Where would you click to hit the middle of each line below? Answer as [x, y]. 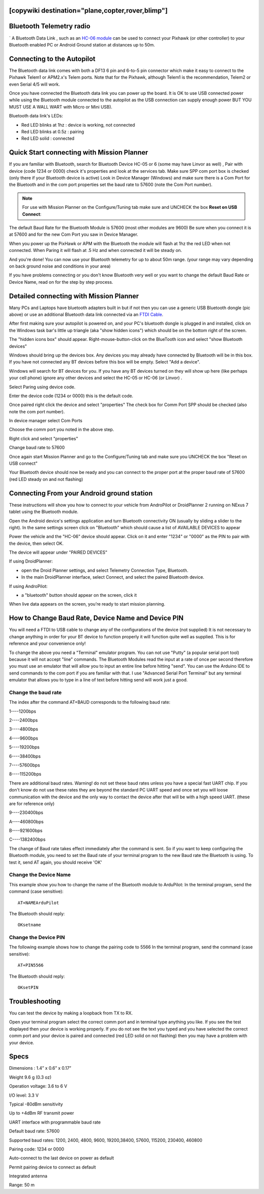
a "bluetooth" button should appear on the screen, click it [79, 595]
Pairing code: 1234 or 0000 [37, 1149]
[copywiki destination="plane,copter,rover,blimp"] [88, 11]
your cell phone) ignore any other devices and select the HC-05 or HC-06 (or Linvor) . [96, 378]
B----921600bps [26, 831]
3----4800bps [24, 729]
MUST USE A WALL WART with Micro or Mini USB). [61, 107]
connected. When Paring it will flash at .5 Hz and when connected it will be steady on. [96, 250]
